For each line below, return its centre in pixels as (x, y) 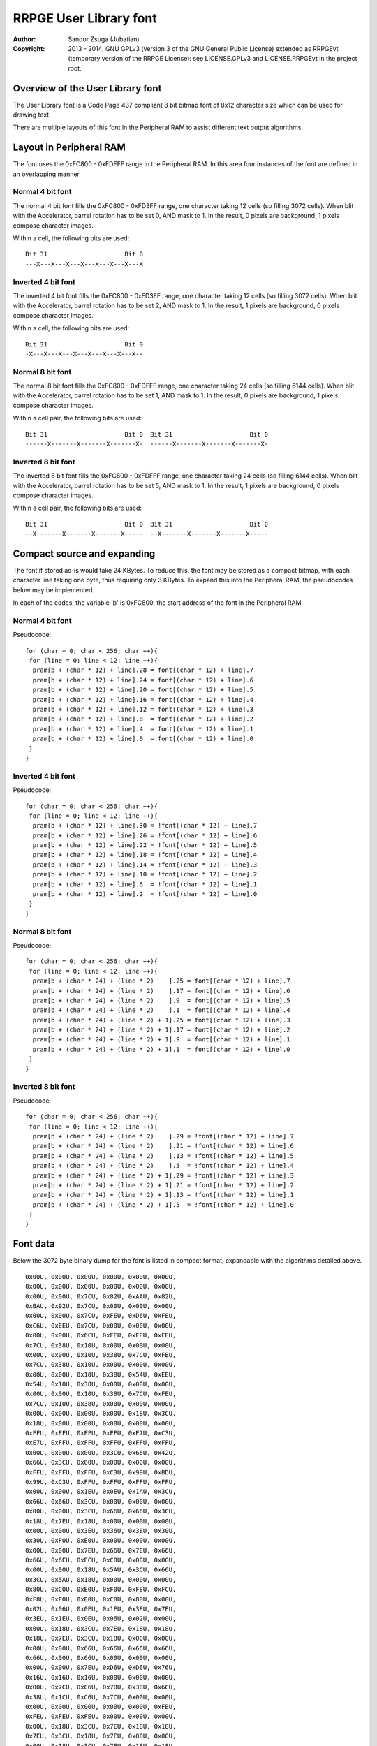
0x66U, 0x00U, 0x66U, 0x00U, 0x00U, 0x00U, (101, 1658)
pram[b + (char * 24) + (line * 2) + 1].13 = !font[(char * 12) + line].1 (163, 1195)
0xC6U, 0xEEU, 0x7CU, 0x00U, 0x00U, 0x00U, (101, 1326)
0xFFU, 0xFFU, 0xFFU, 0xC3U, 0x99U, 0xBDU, (101, 1472)
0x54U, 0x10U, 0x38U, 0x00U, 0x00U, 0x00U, (101, 1384)
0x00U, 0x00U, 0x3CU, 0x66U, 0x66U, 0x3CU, (101, 1511)
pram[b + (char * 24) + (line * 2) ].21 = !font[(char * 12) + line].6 (163, 1146)
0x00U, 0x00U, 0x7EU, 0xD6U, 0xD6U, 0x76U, (101, 1668)
